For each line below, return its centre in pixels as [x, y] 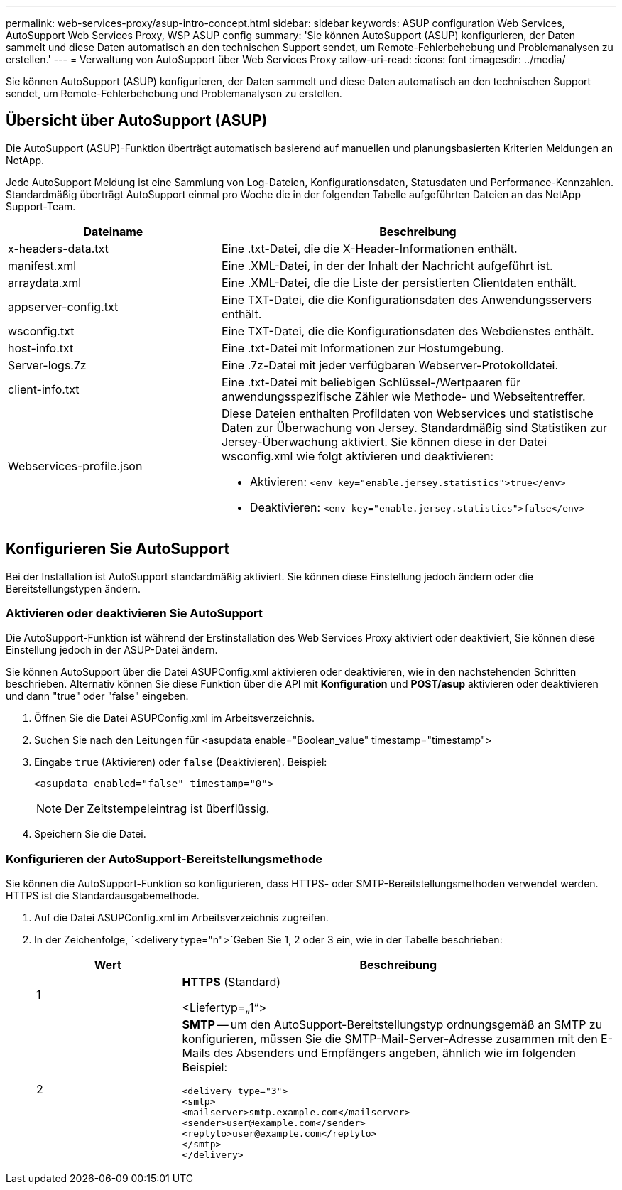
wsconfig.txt [41, 331]
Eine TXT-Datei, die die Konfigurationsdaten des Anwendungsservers [407, 299]
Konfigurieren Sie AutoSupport [118, 549]
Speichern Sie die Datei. [90, 834]
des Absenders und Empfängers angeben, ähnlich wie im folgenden [395, 1053]
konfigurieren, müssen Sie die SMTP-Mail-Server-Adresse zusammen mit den [390, 1039]
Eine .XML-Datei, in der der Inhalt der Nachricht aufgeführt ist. [387, 265]
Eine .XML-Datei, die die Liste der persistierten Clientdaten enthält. [399, 282]
